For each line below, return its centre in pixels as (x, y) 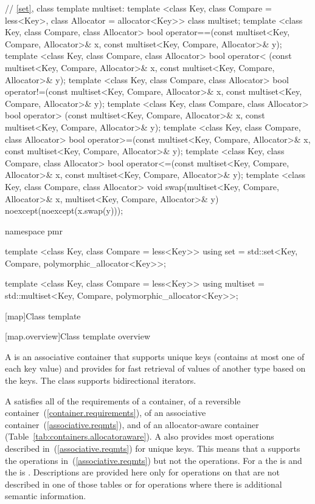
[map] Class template (43, 315)
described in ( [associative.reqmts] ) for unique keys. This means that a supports (153, 448)
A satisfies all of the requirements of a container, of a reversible (123, 400)
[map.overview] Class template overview (78, 336)
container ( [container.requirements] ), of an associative (106, 413)
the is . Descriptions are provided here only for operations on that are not (142, 472)
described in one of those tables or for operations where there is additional (144, 484)
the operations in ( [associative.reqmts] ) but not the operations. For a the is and (154, 460)
